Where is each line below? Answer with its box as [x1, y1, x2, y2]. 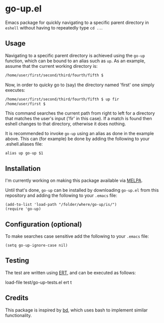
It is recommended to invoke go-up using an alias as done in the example [5, 131, 155, 137]
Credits [5, 294, 29, 302]
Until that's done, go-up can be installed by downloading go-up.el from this [5, 187, 159, 193]
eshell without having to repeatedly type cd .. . [5, 24, 103, 30]
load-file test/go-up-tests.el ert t [5, 279, 72, 285]
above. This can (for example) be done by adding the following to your [5, 136, 150, 142]
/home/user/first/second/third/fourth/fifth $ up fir [5, 97, 120, 102]
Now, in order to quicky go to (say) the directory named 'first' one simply [5, 82, 155, 88]
